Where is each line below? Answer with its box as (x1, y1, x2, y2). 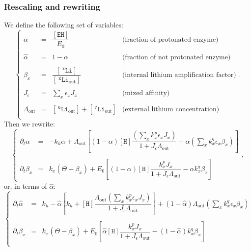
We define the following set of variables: (4, 20, 123, 30)
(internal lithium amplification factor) (122, 72, 236, 79)
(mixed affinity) (122, 90, 170, 97)
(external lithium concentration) (122, 105, 220, 113)
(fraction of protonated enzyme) (122, 36, 219, 43)
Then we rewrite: (4, 119, 55, 129)
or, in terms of (4, 181, 47, 191)
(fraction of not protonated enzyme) (122, 53, 231, 61)
